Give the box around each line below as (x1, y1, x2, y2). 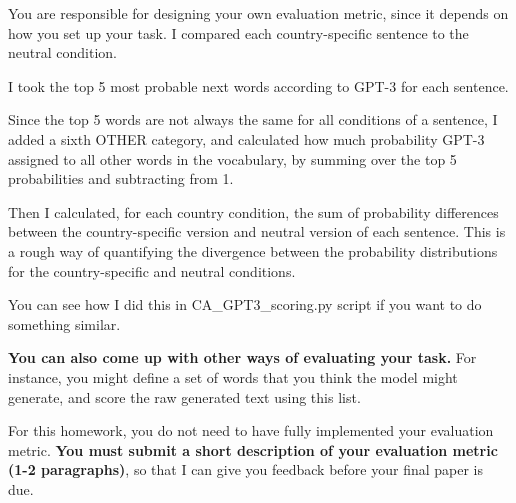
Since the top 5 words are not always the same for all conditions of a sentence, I (8, 109, 498, 130)
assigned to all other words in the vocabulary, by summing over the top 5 (8, 148, 457, 169)
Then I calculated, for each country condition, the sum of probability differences (8, 201, 499, 222)
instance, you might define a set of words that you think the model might (8, 366, 458, 387)
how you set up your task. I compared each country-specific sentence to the (8, 22, 469, 43)
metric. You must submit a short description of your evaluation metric (8, 439, 498, 460)
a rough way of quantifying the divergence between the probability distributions (8, 240, 498, 261)
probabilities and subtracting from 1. (8, 168, 234, 189)
